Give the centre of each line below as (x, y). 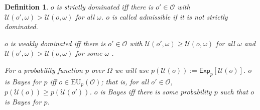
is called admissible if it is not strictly (170, 16)
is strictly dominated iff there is (105, 7)
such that (234, 92)
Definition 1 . (27, 7)
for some (89, 53)
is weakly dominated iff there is (58, 43)
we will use (132, 70)
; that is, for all (125, 81)
